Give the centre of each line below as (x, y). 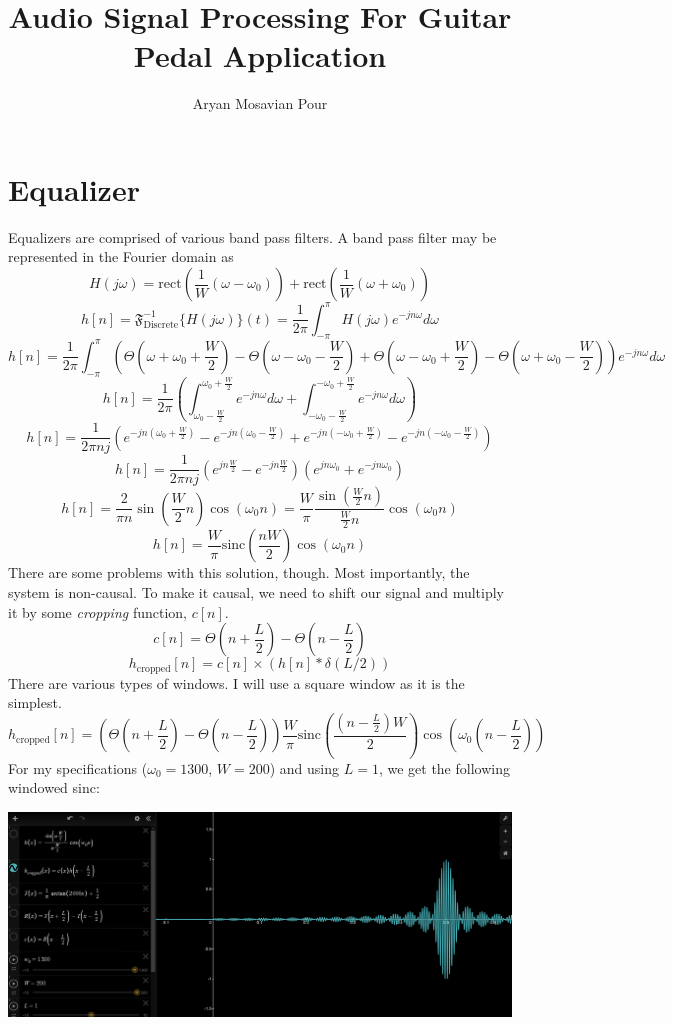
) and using (304, 767)
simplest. (35, 702)
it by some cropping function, (97, 611)
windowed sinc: (54, 787)
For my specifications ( (78, 767)
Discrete (161, 325)
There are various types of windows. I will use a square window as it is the (236, 682)
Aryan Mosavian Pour (260, 103)
